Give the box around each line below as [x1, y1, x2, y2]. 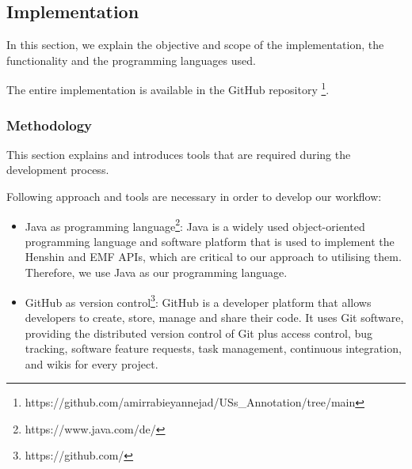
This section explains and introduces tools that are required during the [6, 146, 351, 162]
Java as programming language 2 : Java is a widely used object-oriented [25, 215, 365, 234]
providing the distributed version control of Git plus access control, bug [25, 324, 373, 341]
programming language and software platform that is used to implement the [25, 233, 395, 249]
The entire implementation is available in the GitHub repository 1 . [6, 79, 330, 98]
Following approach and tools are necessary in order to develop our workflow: [6, 188, 382, 205]
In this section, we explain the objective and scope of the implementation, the [6, 36, 384, 53]
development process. [6, 161, 109, 178]
